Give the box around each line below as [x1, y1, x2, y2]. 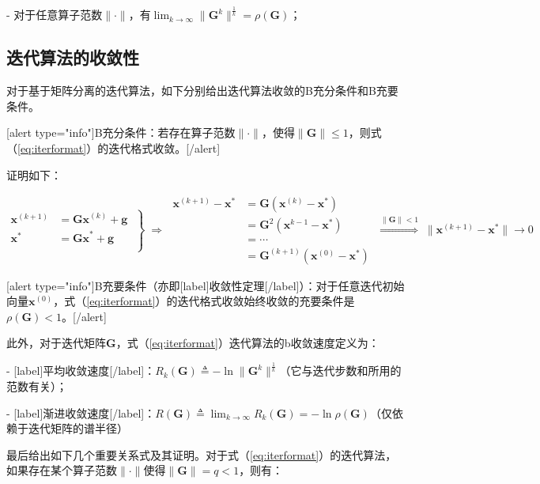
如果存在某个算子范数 [6, 462, 117, 478]
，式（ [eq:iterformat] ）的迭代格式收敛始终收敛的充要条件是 [53, 293, 355, 309]
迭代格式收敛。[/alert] [108, 139, 221, 156]
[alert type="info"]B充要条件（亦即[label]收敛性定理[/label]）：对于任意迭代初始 [6, 277, 405, 293]
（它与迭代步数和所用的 [279, 362, 402, 379]
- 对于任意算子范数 [6, 6, 103, 23]
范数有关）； [6, 378, 67, 395]
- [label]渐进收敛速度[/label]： [6, 404, 156, 421]
